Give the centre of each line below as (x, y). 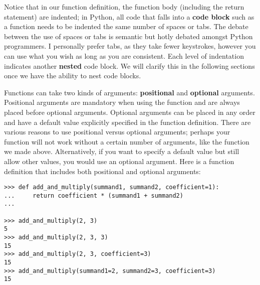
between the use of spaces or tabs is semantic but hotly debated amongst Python (128, 36)
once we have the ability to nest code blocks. (73, 76)
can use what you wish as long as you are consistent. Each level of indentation (124, 55)
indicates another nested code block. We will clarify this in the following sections (129, 65)
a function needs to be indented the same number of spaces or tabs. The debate (126, 26)
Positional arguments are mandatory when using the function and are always (122, 102)
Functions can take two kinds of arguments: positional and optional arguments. (129, 92)
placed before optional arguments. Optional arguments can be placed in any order (130, 112)
